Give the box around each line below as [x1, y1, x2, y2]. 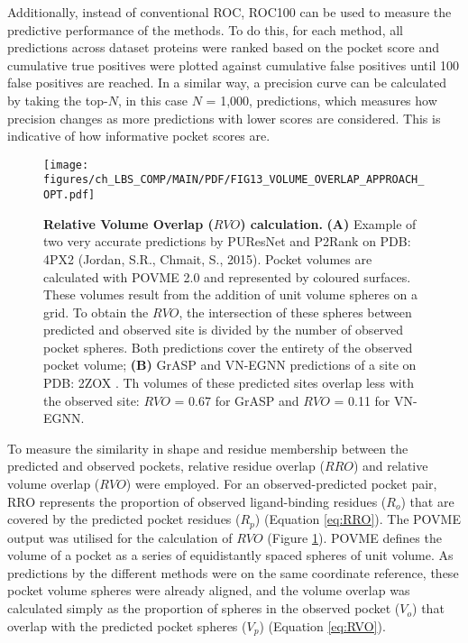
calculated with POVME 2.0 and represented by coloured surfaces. [43, 267, 411, 286]
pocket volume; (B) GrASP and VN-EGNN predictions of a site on [43, 355, 417, 374]
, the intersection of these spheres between [179, 302, 412, 321]
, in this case [117, 90, 188, 109]
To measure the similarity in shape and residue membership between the [7, 438, 408, 457]
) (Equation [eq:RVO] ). [259, 616, 386, 635]
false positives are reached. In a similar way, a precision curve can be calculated [7, 73, 447, 92]
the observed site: [43, 390, 140, 409]
